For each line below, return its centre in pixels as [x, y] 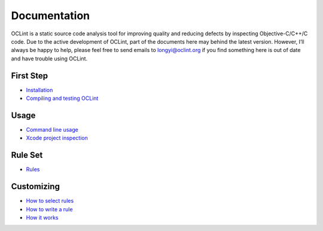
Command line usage [52, 129]
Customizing [35, 186]
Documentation [51, 16]
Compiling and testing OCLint [62, 98]
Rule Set [27, 155]
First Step [29, 76]
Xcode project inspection [57, 138]
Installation [39, 90]
